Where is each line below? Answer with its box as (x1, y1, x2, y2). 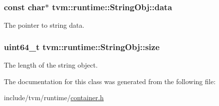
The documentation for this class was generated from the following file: (4, 76, 216, 86)
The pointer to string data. (4, 20, 85, 30)
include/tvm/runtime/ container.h (4, 92, 104, 103)
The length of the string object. (4, 60, 98, 70)
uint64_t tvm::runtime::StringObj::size (4, 40, 160, 53)
